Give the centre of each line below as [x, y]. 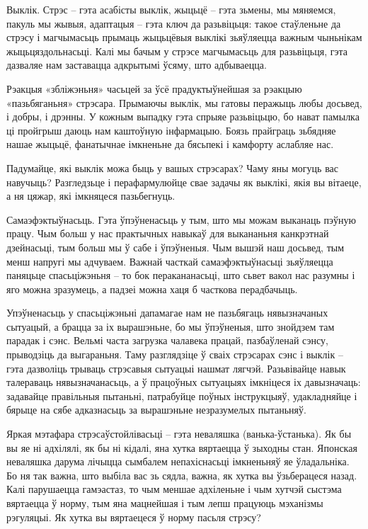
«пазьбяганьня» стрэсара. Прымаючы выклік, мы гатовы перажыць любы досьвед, [184, 102]
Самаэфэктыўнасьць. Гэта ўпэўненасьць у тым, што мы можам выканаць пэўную [182, 219]
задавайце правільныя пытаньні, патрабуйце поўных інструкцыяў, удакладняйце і [182, 396]
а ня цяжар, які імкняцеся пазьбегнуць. [91, 196]
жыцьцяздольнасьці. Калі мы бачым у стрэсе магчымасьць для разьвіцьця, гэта [177, 51]
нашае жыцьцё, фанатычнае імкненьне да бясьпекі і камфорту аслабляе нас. [170, 144]
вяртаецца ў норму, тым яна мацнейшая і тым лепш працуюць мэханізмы [165, 503]
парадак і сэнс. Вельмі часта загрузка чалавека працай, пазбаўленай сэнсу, [167, 340]
